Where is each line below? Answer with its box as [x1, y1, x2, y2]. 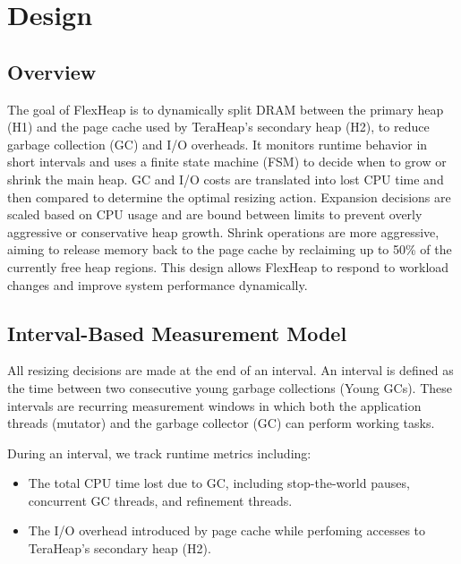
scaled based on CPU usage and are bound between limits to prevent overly [7, 205, 423, 224]
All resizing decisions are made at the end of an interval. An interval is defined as [7, 361, 454, 380]
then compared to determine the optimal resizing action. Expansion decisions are [7, 187, 451, 206]
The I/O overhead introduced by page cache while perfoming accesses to [28, 521, 426, 540]
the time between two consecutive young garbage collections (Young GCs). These [7, 378, 452, 397]
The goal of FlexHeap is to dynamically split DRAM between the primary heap [7, 99, 444, 118]
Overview [7, 57, 97, 85]
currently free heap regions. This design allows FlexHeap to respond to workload [7, 257, 449, 276]
